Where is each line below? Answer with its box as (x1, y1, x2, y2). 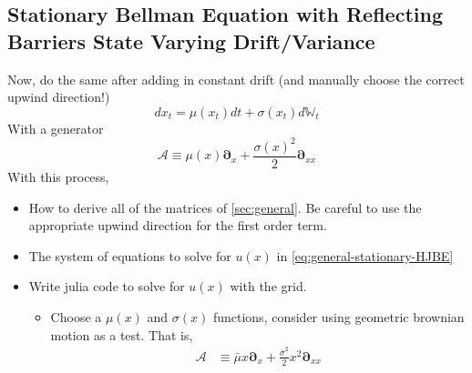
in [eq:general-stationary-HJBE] (276, 246, 454, 265)
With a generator (7, 118, 104, 137)
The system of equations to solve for (28, 246, 231, 265)
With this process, (7, 166, 109, 186)
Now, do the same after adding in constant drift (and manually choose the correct (7, 69, 465, 88)
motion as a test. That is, (50, 325, 193, 344)
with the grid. (230, 277, 307, 296)
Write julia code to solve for (28, 277, 185, 296)
